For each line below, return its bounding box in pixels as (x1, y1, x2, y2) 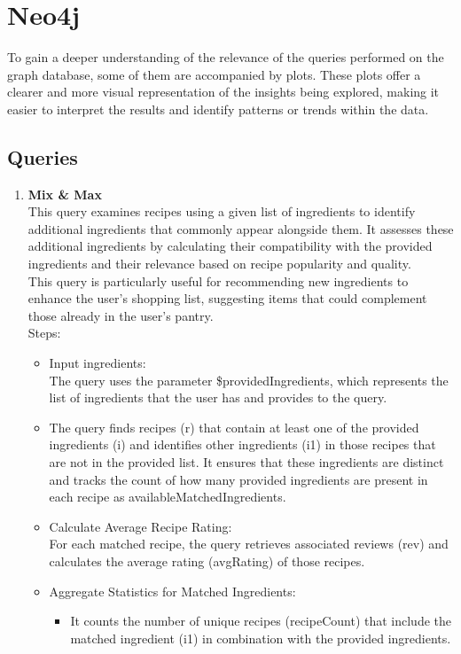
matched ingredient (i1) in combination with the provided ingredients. (70, 628, 451, 647)
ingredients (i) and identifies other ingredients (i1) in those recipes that (49, 435, 436, 454)
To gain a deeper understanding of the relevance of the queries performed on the (7, 48, 444, 66)
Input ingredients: (49, 354, 146, 372)
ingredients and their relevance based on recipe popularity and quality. (27, 254, 411, 273)
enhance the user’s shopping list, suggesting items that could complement (27, 289, 427, 308)
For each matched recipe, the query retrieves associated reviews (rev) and (49, 534, 449, 553)
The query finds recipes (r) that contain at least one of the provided (49, 417, 419, 436)
